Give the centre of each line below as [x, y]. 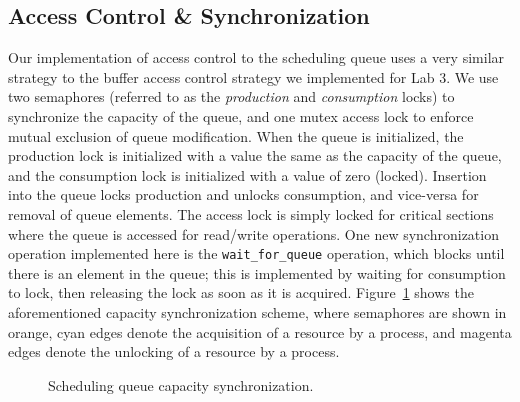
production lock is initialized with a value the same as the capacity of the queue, [255, 155]
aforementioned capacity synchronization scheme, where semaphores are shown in [257, 311]
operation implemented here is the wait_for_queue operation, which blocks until [256, 253]
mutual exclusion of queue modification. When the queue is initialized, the [236, 135]
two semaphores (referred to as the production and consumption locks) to [231, 96]
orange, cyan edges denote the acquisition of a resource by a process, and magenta [260, 331]
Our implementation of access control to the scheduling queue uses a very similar [256, 57]
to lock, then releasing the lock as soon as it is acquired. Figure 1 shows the [241, 292]
